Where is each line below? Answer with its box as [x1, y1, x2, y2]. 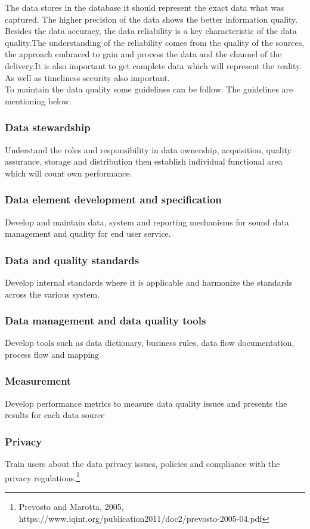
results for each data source [5, 409, 105, 421]
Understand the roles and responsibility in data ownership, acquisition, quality [5, 143, 292, 156]
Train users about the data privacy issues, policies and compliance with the [5, 457, 280, 470]
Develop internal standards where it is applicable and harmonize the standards [5, 276, 293, 288]
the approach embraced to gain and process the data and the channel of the [5, 48, 282, 60]
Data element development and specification [5, 192, 222, 207]
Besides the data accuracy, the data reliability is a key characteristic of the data [5, 24, 297, 37]
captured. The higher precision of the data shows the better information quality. [5, 13, 298, 25]
